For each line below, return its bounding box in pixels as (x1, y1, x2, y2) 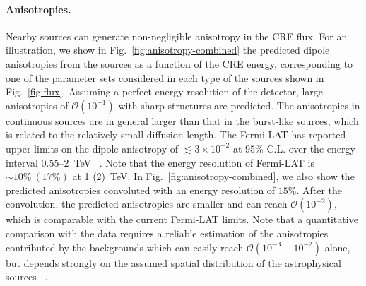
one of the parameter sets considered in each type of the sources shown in (6, 70, 324, 85)
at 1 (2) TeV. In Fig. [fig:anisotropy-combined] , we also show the (72, 169, 355, 184)
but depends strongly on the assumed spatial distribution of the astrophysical (6, 255, 341, 270)
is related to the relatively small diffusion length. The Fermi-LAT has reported (6, 127, 346, 142)
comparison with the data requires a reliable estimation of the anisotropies (6, 225, 329, 240)
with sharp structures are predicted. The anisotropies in (118, 97, 360, 112)
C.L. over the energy (266, 141, 355, 155)
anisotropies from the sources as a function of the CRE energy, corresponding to (6, 56, 353, 71)
